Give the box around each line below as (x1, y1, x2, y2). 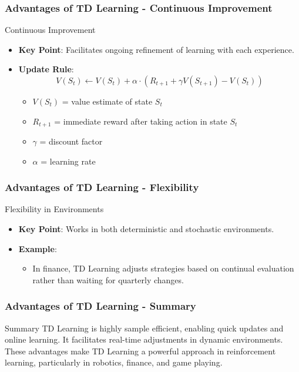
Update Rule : (18, 63, 74, 75)
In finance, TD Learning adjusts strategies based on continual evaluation (32, 262, 294, 274)
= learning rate (41, 155, 96, 167)
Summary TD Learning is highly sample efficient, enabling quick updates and (5, 321, 284, 334)
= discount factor (39, 135, 103, 148)
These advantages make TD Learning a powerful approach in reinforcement (5, 344, 276, 357)
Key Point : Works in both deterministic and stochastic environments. (18, 223, 274, 235)
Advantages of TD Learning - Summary (5, 299, 196, 313)
